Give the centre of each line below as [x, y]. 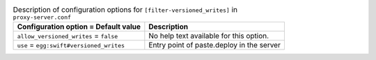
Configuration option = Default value [79, 27]
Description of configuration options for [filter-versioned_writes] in [125, 10]
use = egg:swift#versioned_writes [71, 45]
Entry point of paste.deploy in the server [215, 45]
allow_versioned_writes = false [68, 36]
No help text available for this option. [209, 36]
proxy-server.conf [42, 17]
